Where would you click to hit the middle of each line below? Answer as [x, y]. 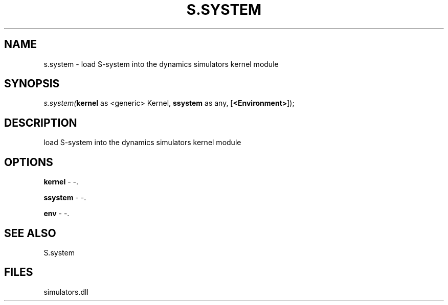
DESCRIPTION [41, 123]
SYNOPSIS [32, 84]
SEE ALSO [30, 233]
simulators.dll [66, 292]
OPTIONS [29, 162]
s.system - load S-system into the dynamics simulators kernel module [161, 64]
